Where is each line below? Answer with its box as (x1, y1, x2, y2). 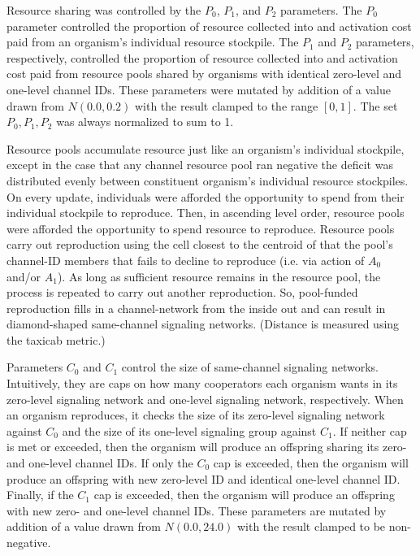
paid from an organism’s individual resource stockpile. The (6, 33, 299, 50)
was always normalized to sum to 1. (56, 113, 234, 130)
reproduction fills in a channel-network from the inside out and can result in (6, 299, 386, 316)
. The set (353, 97, 398, 114)
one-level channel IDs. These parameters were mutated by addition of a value (6, 80, 391, 98)
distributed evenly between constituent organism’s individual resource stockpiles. (6, 172, 409, 189)
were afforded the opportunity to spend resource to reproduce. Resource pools (6, 219, 395, 237)
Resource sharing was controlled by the (6, 2, 201, 18)
